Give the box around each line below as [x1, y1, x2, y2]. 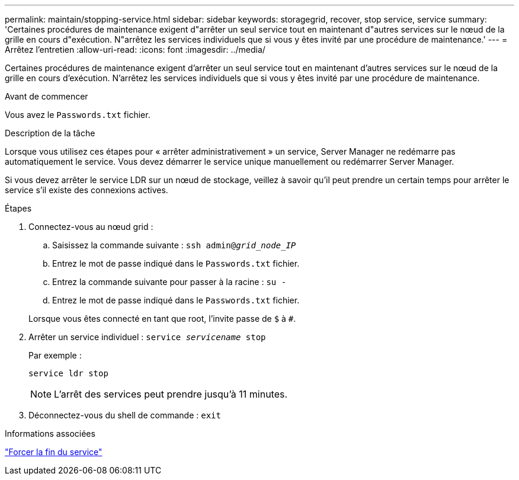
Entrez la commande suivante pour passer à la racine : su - [52, 277, 287, 287]
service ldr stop [28, 369, 108, 378]
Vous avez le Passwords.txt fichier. [5, 110, 150, 120]
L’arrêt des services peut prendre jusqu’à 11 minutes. [54, 388, 288, 400]
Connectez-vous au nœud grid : [28, 222, 153, 232]
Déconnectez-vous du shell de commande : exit [28, 410, 221, 420]
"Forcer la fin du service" [5, 447, 102, 457]
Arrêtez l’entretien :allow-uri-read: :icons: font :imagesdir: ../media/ [5, 44, 265, 55]
